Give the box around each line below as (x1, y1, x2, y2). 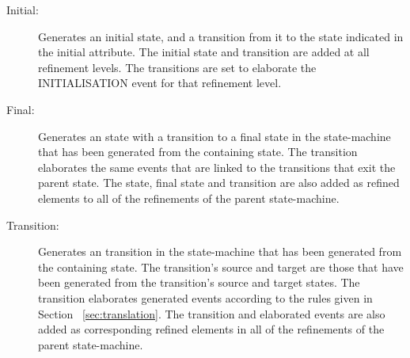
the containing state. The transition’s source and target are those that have (38, 258, 404, 275)
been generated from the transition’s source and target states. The (38, 274, 360, 291)
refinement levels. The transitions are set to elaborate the (38, 59, 317, 75)
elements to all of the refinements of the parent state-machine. (38, 189, 340, 206)
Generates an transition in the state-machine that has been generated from (38, 243, 402, 260)
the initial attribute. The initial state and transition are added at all (38, 44, 370, 60)
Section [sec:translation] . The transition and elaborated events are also (38, 305, 385, 322)
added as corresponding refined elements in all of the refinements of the (38, 321, 385, 337)
